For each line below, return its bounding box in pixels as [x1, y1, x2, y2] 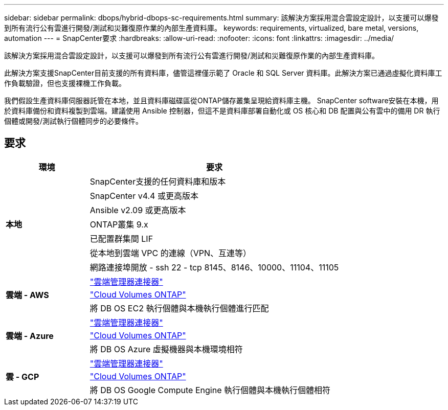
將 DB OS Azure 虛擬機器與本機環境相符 [89, 344, 243, 354]
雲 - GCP [6, 371, 39, 382]
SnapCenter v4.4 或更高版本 [89, 190, 198, 201]
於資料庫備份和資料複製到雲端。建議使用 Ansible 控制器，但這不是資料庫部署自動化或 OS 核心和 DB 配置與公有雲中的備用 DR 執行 [4, 106, 440, 115]
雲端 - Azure [6, 330, 54, 341]
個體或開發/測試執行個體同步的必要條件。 [4, 117, 143, 125]
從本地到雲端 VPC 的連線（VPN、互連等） [89, 247, 252, 258]
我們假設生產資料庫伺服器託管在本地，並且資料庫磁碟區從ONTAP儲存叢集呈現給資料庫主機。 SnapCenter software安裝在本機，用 [4, 96, 439, 105]
